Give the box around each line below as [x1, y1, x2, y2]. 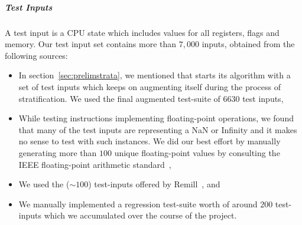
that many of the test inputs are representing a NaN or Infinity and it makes [18, 123, 297, 135]
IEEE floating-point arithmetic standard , [18, 158, 171, 170]
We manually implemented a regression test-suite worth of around [18, 197, 258, 210]
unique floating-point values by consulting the [114, 146, 280, 158]
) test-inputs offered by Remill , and [88, 178, 220, 190]
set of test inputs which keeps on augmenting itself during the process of [18, 80, 281, 92]
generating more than [18, 146, 97, 158]
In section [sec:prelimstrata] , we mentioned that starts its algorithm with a [18, 69, 291, 81]
